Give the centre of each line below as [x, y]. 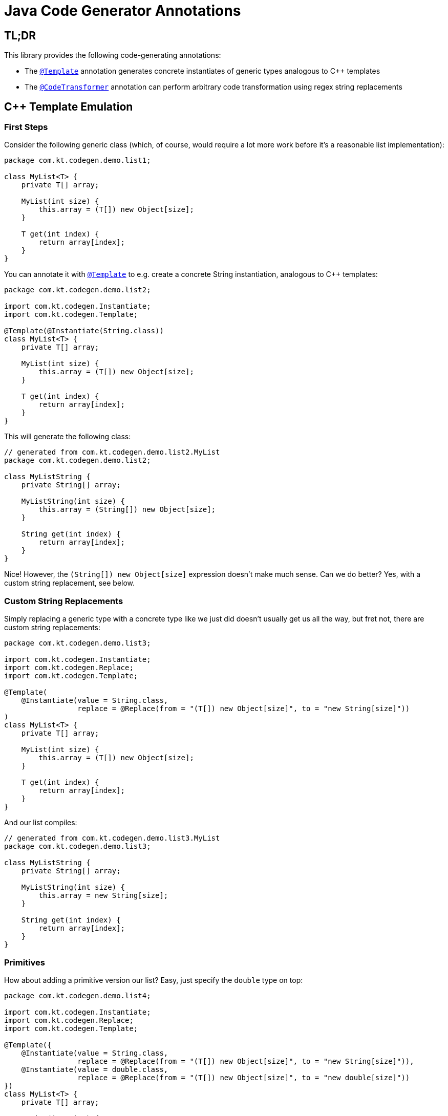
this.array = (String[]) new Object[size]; [127, 510]
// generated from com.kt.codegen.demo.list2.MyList [112, 452]
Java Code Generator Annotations [123, 11]
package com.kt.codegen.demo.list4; [78, 995]
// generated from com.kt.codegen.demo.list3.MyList [112, 838]
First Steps [26, 127]
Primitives [25, 962]
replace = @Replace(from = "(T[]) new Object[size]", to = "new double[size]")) [244, 1077]
